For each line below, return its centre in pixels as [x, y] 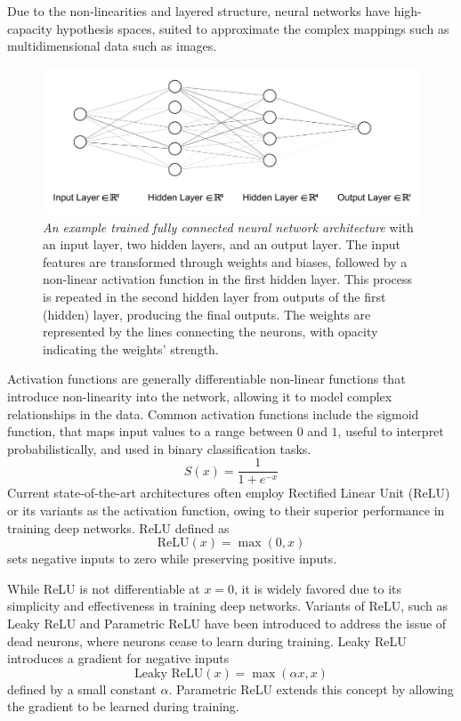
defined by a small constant [82, 689]
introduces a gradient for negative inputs [118, 658]
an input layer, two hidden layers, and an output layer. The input [222, 244]
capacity [30, 28]
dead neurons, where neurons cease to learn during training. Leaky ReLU [207, 640]
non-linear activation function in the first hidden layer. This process [228, 279]
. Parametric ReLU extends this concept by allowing [311, 689]
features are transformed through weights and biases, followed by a [225, 261]
